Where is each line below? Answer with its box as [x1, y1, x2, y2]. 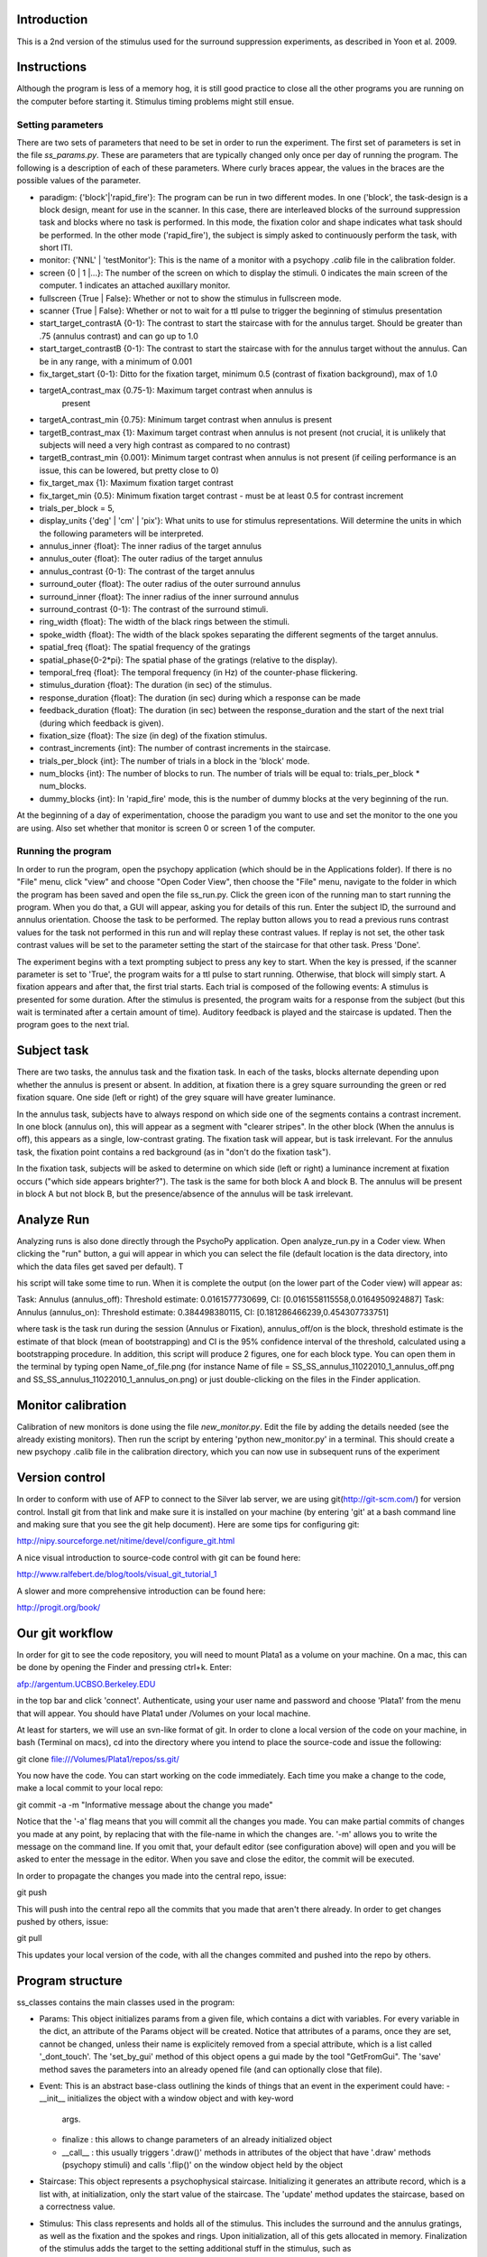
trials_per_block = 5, [39, 502, 115, 514]
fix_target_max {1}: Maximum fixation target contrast [39, 478, 234, 488]
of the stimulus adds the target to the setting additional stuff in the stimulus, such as [39, 2243, 352, 2254]
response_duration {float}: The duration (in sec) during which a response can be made [39, 692, 361, 703]
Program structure [16, 1973, 124, 1988]
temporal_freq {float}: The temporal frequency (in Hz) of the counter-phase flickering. [39, 666, 358, 677]
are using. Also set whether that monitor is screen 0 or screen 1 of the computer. [16, 822, 316, 833]
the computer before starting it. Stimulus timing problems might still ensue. [16, 96, 295, 107]
